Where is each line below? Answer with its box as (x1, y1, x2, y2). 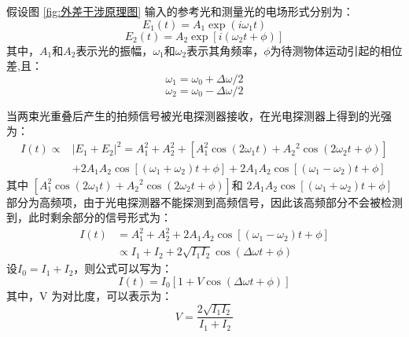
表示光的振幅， (76, 42, 153, 58)
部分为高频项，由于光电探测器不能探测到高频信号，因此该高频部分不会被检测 (6, 193, 403, 210)
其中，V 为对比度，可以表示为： (6, 287, 173, 303)
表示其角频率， (186, 42, 264, 58)
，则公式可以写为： (73, 260, 173, 277)
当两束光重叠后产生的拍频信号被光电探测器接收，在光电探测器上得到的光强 (6, 107, 392, 123)
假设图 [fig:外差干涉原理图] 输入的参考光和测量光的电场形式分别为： (6, 3, 354, 19)
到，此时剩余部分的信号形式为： (6, 209, 171, 225)
